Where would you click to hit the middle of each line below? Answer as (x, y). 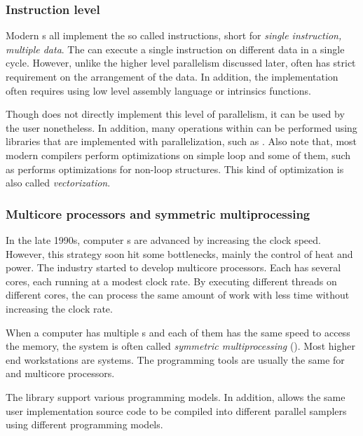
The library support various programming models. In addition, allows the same (176, 396)
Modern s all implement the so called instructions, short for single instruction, (174, 35)
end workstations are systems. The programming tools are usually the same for (175, 359)
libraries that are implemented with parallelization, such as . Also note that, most (181, 141)
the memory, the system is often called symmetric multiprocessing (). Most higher (180, 346)
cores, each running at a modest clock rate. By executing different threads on (171, 281)
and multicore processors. (60, 373)
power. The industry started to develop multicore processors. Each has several (173, 267)
